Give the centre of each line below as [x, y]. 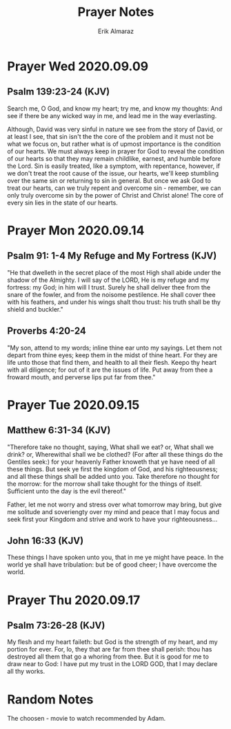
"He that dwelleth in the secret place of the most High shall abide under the [114, 272]
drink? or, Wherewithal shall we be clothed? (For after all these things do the [115, 454]
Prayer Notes [116, 12]
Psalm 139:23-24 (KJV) [59, 92]
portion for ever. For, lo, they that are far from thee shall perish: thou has [110, 650]
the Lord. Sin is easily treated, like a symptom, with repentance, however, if [114, 166]
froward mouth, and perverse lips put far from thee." [81, 377]
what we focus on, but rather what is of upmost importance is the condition [114, 144]
